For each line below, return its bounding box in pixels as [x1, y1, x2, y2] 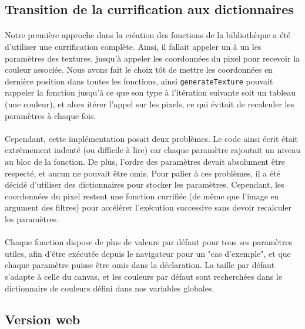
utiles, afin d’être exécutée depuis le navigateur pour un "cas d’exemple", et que [5, 247, 291, 259]
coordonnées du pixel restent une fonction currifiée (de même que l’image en [5, 189, 279, 202]
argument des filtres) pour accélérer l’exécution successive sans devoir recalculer [5, 201, 292, 213]
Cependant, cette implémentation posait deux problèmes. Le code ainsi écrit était [5, 132, 299, 144]
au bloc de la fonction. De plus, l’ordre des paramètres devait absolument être [5, 155, 286, 167]
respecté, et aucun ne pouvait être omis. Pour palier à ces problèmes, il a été [5, 167, 280, 179]
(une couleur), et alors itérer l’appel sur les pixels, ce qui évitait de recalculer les [5, 98, 294, 110]
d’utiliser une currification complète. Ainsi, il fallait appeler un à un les [5, 40, 262, 52]
